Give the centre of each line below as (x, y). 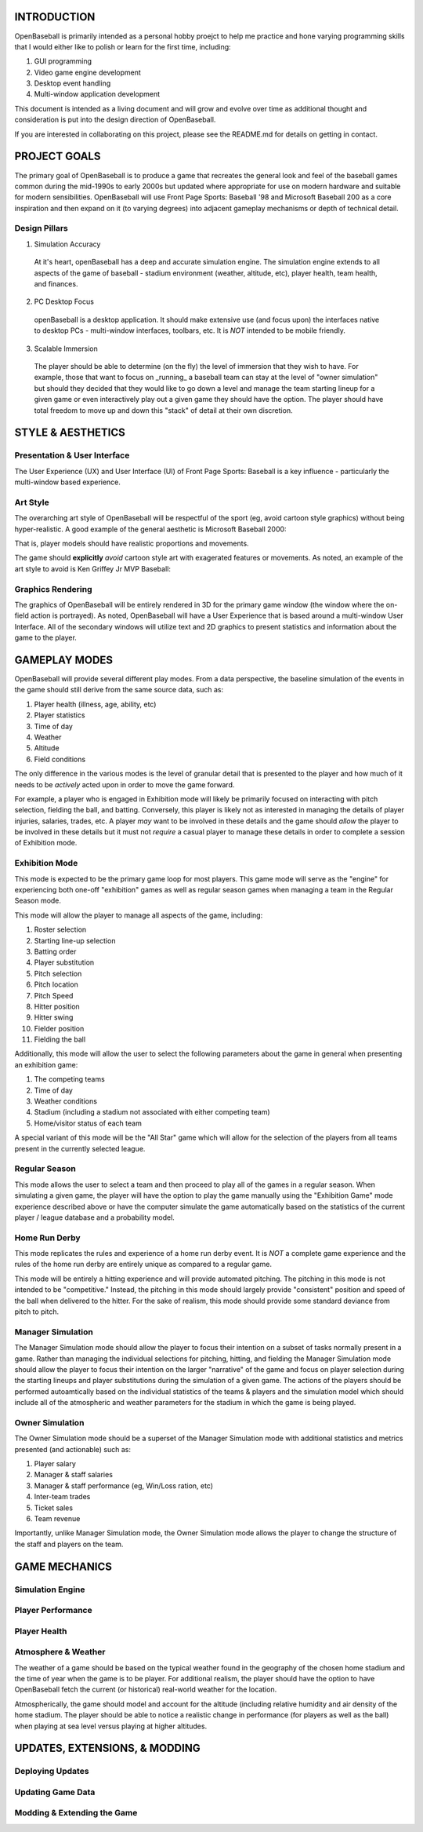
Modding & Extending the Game (76, 1813)
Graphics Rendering (54, 589)
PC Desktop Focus (64, 301)
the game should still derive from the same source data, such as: (119, 690)
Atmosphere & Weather (60, 1652)
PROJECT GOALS (58, 157)
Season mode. (38, 901)
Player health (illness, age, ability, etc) (95, 704)
